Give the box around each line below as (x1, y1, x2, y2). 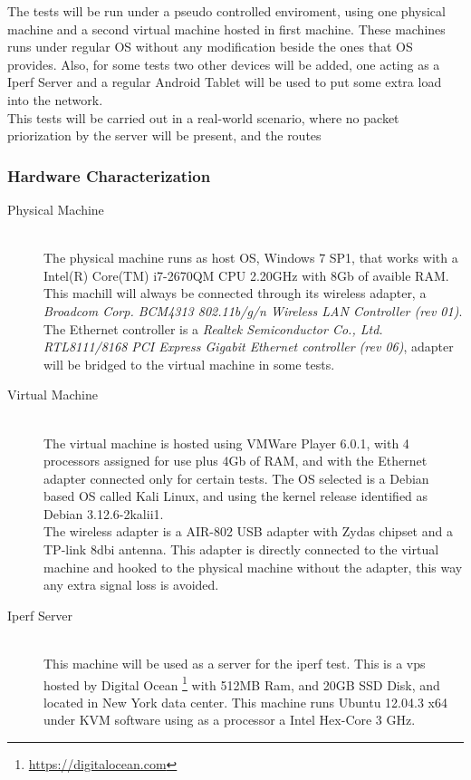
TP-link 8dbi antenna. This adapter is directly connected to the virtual (43, 540, 439, 559)
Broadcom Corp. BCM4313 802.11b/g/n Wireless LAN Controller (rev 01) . (43, 301, 463, 320)
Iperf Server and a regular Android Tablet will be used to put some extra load (7, 72, 442, 91)
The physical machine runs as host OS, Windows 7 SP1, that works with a (43, 248, 458, 267)
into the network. (7, 90, 103, 109)
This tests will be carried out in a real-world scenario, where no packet (7, 108, 399, 127)
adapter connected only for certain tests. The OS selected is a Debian (43, 468, 429, 487)
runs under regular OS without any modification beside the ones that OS (7, 37, 413, 56)
